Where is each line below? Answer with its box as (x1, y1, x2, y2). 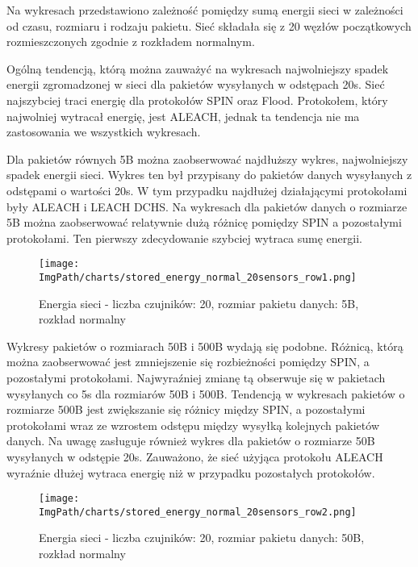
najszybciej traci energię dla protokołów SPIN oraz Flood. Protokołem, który (6, 91, 388, 108)
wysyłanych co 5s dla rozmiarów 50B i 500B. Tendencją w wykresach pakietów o (6, 385, 405, 402)
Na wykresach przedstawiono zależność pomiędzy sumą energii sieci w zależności (6, 2, 403, 18)
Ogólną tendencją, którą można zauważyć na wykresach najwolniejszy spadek (6, 60, 389, 77)
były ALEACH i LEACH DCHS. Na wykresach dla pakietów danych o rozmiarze (6, 198, 408, 215)
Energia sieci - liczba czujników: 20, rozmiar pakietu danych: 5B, (39, 294, 359, 311)
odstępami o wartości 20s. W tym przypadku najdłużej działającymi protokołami (6, 181, 408, 198)
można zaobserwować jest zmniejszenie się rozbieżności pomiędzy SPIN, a (6, 353, 370, 370)
